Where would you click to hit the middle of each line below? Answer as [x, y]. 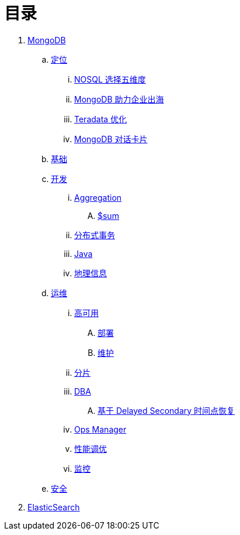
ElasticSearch [54, 507]
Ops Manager [100, 429]
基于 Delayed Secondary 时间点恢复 [166, 410]
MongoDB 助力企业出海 [119, 99]
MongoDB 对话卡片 [111, 139]
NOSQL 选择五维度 [110, 79]
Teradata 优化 [101, 119]
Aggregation [98, 197]
